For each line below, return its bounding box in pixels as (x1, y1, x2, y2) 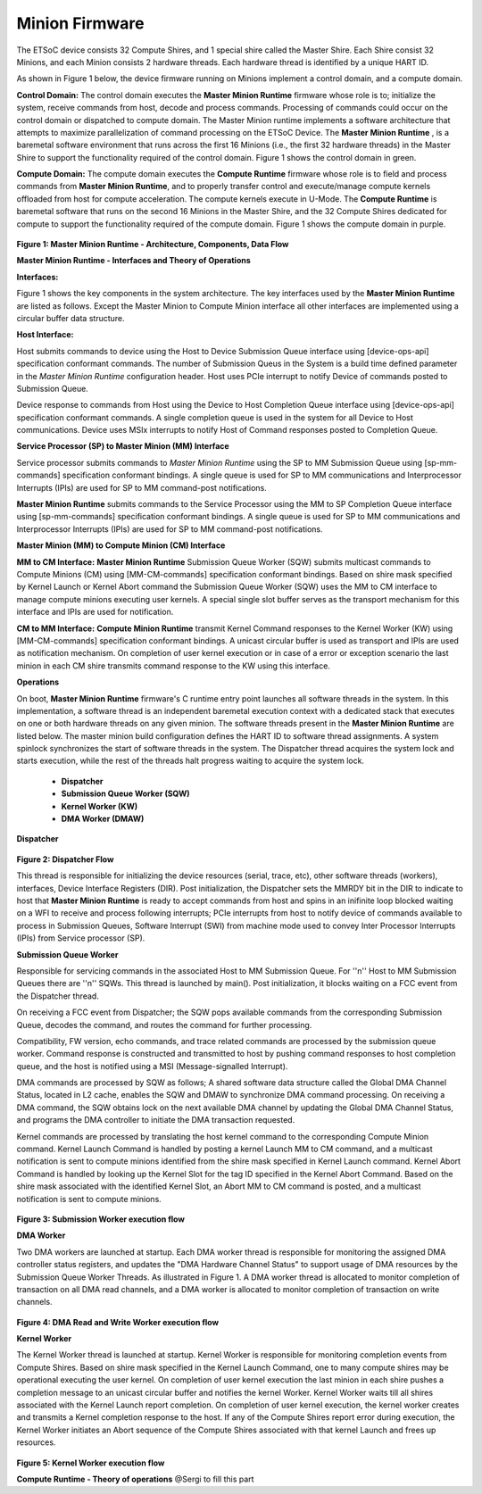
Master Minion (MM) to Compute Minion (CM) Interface (16, 540, 226, 551)
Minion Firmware (16, 13, 145, 33)
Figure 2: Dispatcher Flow (16, 853, 114, 865)
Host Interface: (16, 329, 74, 340)
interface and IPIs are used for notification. (16, 607, 174, 618)
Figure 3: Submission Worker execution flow (16, 1214, 185, 1224)
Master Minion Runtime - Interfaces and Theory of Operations (16, 255, 252, 266)
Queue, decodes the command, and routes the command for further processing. (16, 1019, 312, 1030)
